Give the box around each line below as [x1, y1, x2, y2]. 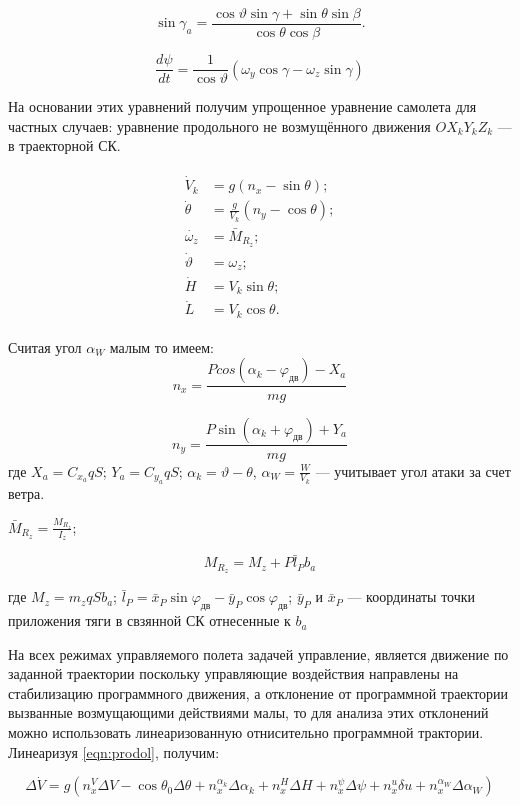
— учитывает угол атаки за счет [315, 460, 511, 481]
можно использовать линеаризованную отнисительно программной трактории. [8, 722, 484, 743]
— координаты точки [347, 586, 476, 607]
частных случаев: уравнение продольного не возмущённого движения [8, 115, 431, 136]
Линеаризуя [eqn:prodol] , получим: [8, 741, 220, 762]
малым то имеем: [109, 336, 214, 357]
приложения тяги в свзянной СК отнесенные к [8, 610, 291, 631]
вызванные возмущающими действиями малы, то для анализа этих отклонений [8, 702, 489, 723]
